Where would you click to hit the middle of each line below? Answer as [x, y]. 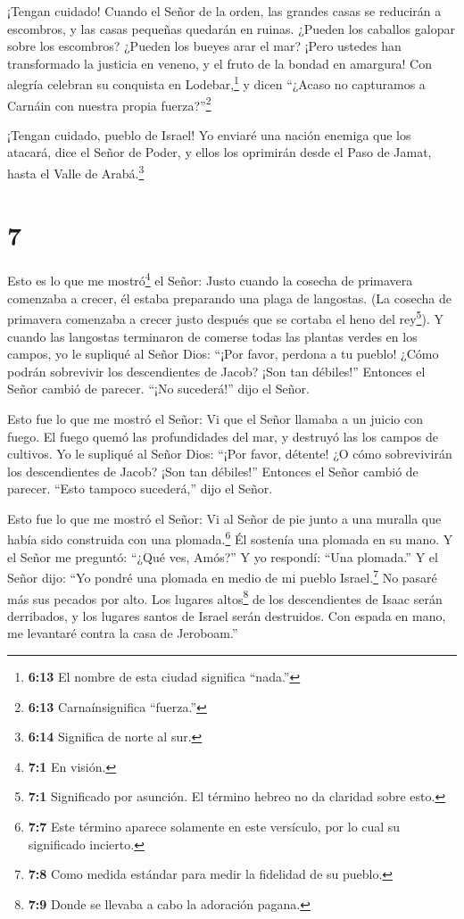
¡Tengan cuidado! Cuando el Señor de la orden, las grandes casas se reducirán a [224, 11]
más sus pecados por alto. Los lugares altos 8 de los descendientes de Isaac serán [225, 597]
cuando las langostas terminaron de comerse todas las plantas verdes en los [212, 336]
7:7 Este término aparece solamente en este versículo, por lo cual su [214, 826]
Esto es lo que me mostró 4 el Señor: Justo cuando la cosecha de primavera [210, 279]
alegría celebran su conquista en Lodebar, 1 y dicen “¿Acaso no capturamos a [216, 83]
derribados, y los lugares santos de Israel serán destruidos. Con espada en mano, [227, 615]
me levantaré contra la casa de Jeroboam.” [123, 633]
